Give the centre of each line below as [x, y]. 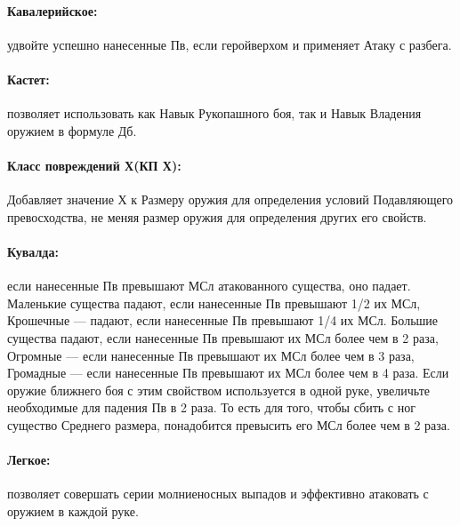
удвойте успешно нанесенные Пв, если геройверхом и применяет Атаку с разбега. [230, 44]
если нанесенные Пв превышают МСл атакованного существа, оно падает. [209, 286]
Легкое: [29, 460]
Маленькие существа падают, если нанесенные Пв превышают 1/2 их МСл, [214, 303]
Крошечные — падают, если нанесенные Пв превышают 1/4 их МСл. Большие [223, 320]
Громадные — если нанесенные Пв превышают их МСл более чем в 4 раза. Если [228, 373]
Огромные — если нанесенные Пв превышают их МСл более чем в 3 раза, [211, 355]
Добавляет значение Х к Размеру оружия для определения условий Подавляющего [230, 199]
